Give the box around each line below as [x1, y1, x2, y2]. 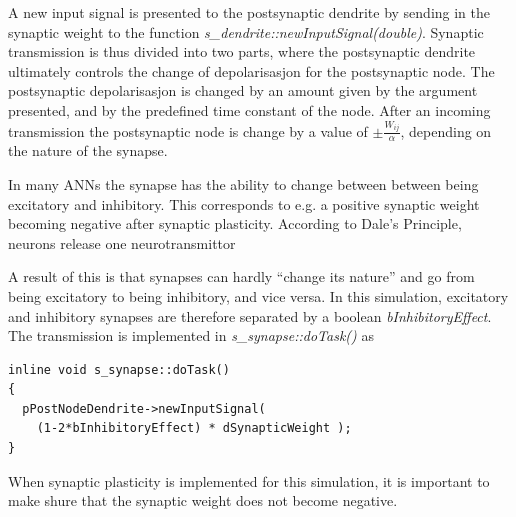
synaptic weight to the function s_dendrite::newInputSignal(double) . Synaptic [8, 21, 484, 42]
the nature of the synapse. [8, 140, 168, 161]
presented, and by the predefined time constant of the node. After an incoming [8, 99, 491, 120]
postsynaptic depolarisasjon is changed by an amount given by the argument [8, 80, 478, 101]
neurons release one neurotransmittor [8, 232, 236, 253]
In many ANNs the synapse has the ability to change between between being [8, 173, 479, 194]
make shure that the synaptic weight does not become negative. [8, 490, 398, 511]
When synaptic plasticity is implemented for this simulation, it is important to [8, 470, 490, 491]
